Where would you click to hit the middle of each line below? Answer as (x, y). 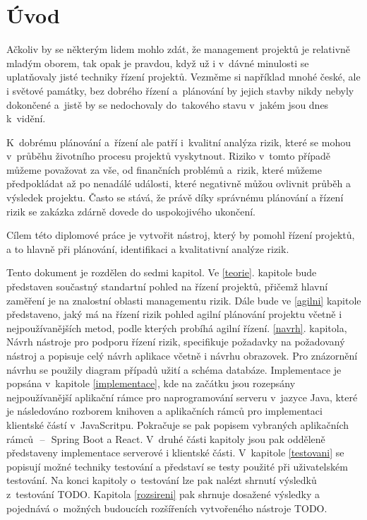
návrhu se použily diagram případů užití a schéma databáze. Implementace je (174, 369)
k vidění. (26, 118)
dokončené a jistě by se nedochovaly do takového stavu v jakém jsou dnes (168, 104)
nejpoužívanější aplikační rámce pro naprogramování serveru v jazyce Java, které (182, 397)
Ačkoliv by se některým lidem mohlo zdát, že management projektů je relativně (179, 49)
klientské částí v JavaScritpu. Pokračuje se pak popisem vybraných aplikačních (178, 424)
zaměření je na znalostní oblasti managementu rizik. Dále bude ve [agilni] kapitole (184, 300)
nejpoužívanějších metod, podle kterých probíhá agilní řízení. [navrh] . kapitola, (177, 327)
